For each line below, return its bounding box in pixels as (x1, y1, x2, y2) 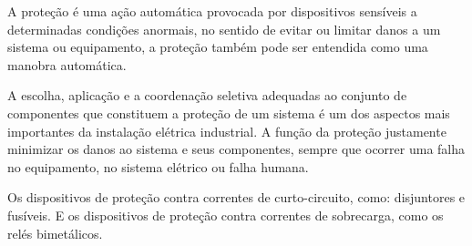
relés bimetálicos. (7, 223, 103, 242)
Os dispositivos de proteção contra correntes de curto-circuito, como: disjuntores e (7, 188, 466, 207)
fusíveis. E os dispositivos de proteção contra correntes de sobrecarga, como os (7, 205, 444, 224)
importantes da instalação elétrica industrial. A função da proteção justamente (7, 121, 446, 140)
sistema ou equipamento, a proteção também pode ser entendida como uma (7, 37, 428, 56)
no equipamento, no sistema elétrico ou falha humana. (7, 157, 309, 176)
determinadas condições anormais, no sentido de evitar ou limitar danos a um (7, 19, 441, 38)
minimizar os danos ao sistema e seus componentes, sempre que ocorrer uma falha (7, 139, 466, 159)
